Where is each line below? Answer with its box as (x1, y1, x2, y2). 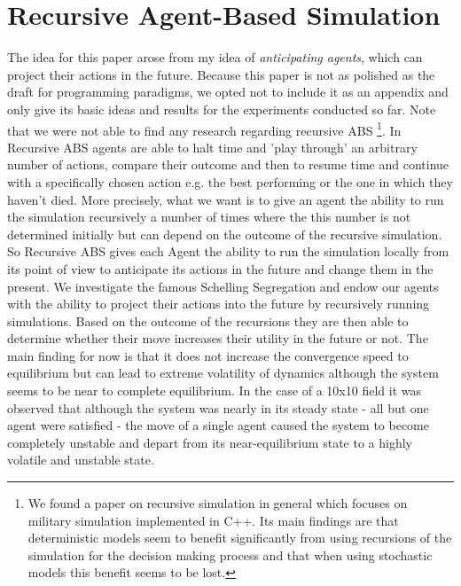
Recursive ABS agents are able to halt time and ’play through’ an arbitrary (7, 137, 418, 156)
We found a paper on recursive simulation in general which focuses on (27, 494, 408, 512)
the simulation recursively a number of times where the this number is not (7, 207, 411, 226)
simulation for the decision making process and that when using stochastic (27, 545, 433, 564)
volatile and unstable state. (7, 450, 154, 469)
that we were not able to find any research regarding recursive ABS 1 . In (7, 118, 402, 139)
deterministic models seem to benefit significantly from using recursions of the (27, 528, 452, 547)
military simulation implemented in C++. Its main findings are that (27, 511, 399, 529)
